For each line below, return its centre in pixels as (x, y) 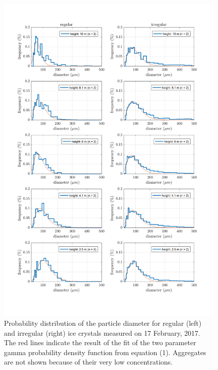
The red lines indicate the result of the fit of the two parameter (100, 342)
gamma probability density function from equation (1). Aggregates (105, 352)
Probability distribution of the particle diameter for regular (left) (103, 323)
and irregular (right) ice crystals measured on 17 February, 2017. (102, 333)
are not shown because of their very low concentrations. (88, 362)
